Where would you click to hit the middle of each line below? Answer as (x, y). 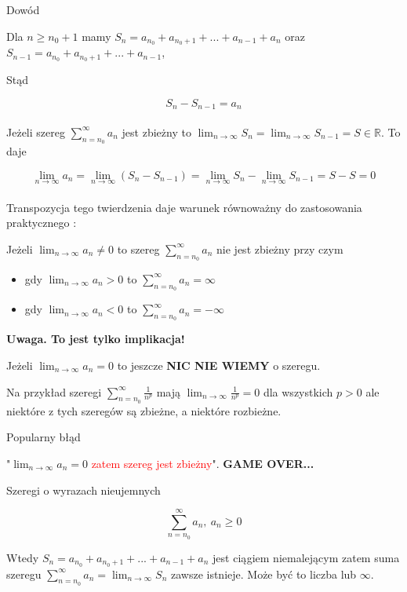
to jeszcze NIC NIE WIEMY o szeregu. (219, 365)
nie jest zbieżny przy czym (280, 248)
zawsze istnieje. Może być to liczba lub (263, 574)
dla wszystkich (298, 391)
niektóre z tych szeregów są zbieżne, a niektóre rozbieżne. (144, 410)
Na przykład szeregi (54, 391)
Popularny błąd (44, 437)
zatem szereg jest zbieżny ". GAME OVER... (203, 463)
